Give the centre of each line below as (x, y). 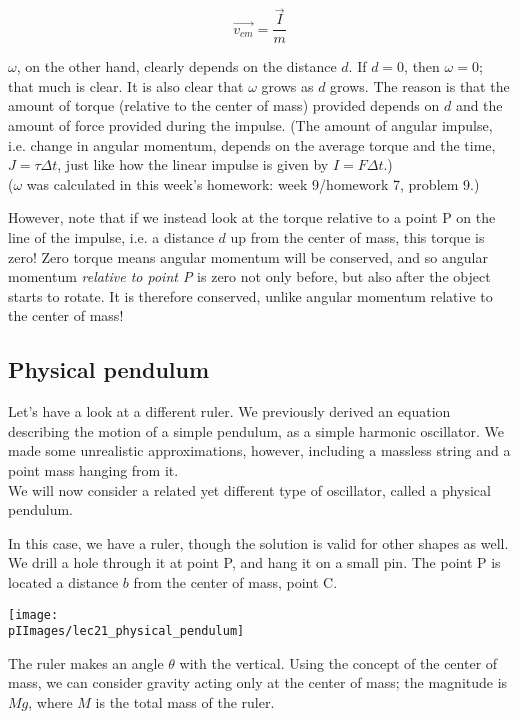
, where (50, 702)
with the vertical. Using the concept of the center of (338, 662)
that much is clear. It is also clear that (126, 85)
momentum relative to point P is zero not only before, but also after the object (249, 276)
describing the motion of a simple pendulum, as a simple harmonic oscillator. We (256, 430)
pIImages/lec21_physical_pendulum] (126, 631)
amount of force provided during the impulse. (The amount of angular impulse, (250, 125)
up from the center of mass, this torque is (357, 237)
